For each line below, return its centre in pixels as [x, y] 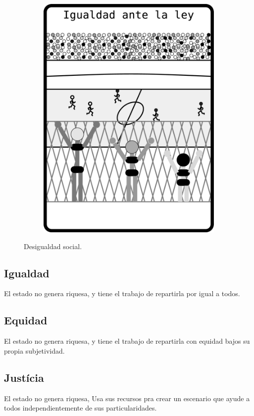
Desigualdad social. [53, 246]
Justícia [24, 377]
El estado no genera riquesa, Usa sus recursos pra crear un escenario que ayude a [127, 398]
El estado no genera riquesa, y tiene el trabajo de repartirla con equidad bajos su [127, 341]
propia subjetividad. [34, 350]
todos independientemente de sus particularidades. [80, 408]
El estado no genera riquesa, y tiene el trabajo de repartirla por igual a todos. [122, 293]
